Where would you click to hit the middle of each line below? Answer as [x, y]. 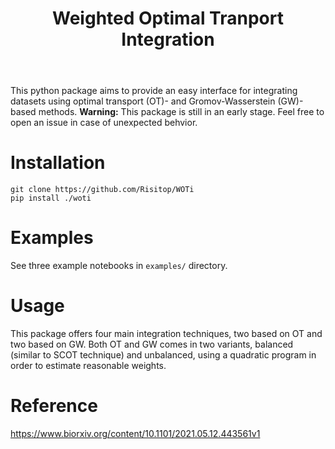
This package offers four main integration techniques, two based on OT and [166, 333]
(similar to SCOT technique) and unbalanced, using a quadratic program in [163, 355]
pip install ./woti [51, 198]
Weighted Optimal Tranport [168, 18]
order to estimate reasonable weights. [88, 365]
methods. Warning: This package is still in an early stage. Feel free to [181, 112]
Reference [54, 406]
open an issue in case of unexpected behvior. [104, 123]
